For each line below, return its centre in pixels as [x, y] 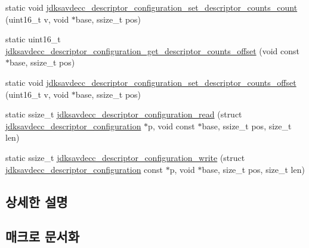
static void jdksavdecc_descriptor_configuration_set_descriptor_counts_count [152, 7]
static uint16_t [33, 39]
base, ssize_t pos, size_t [247, 125]
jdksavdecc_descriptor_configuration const [84, 169]
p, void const [172, 125]
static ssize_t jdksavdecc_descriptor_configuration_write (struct [125, 157]
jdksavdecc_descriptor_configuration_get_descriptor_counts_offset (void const [153, 50]
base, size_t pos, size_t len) [253, 169]
